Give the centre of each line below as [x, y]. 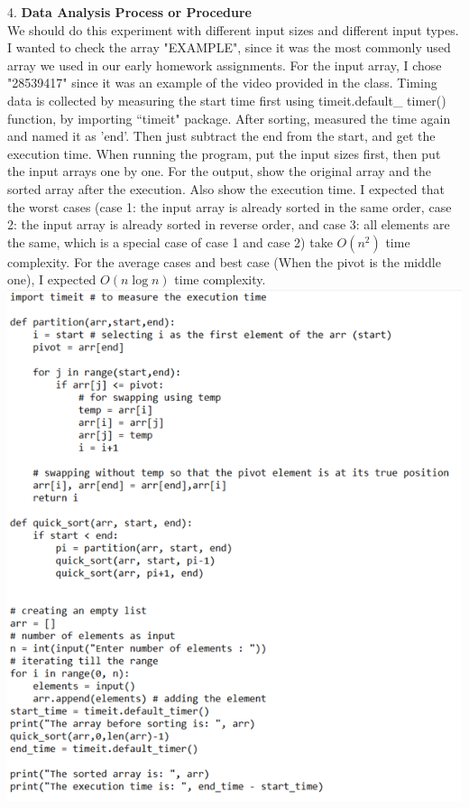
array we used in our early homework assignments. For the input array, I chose [225, 65]
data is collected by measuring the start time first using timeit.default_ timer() [227, 100]
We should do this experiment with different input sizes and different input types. [233, 29]
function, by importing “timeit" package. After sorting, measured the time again [229, 118]
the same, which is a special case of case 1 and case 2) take [170, 241]
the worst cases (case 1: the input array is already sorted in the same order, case [230, 206]
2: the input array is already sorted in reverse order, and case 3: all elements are [229, 224]
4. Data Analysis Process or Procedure [129, 12]
